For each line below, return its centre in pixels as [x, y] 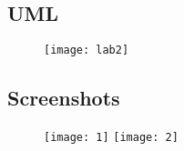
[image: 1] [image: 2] [111, 138]
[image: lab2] [87, 50]
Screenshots [64, 98]
